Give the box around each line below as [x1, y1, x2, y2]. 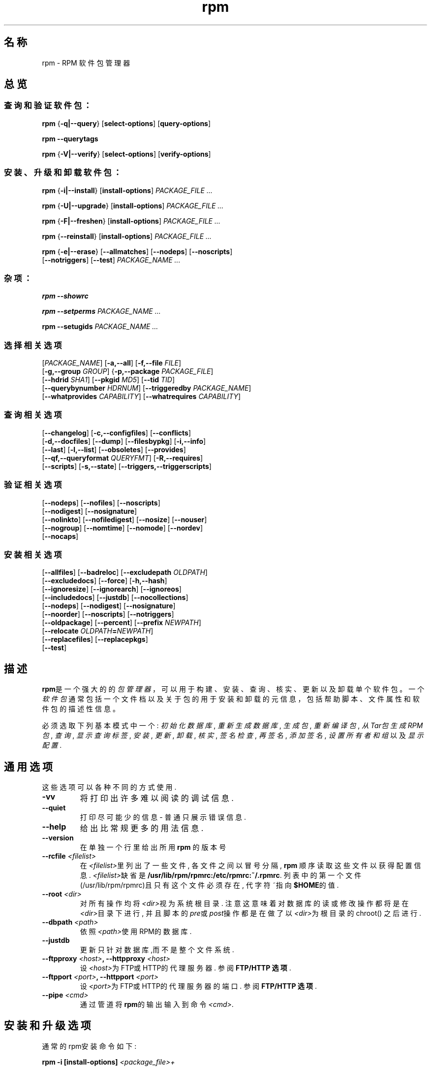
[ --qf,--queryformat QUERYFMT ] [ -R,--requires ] [42, 453, 203, 462]
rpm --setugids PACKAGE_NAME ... [42, 322, 158, 331]
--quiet [42, 803, 66, 812]
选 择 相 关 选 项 [4, 340, 62, 350]
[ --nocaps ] [42, 532, 79, 540]
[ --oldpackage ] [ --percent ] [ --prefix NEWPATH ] [42, 618, 201, 627]
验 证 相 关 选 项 [4, 480, 62, 490]
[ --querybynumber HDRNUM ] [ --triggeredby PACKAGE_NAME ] [42, 384, 251, 393]
